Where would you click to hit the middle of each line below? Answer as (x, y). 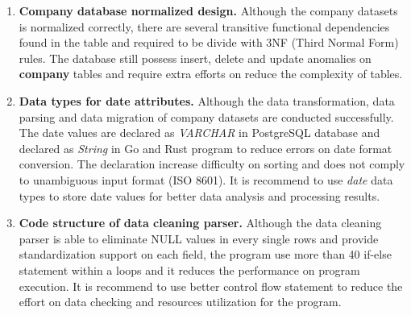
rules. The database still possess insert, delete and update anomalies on (195, 58)
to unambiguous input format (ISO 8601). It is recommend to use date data (206, 179)
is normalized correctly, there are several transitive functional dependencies (204, 26)
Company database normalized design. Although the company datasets (208, 10)
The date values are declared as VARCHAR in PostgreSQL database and (199, 133)
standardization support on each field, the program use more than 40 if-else (205, 254)
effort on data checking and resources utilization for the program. (180, 302)
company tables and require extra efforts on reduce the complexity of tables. (211, 74)
